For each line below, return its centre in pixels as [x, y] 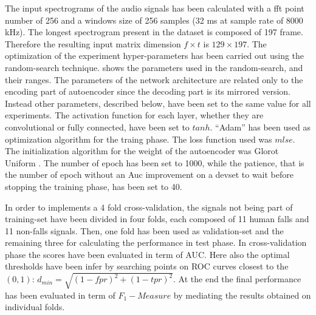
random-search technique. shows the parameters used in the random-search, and [154, 67]
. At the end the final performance [237, 279]
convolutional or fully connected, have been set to [97, 127]
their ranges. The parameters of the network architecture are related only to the [154, 79]
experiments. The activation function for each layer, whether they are [134, 115]
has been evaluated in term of [60, 295]
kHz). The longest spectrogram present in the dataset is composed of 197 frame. [154, 32]
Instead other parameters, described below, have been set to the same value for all [158, 103]
